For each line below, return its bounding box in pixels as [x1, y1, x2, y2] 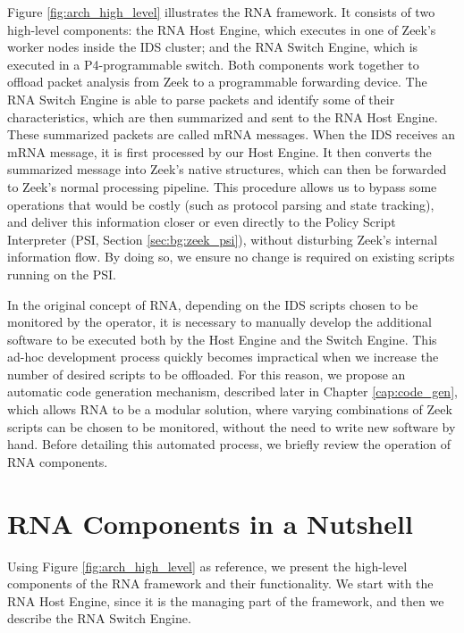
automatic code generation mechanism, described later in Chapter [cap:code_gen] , [7, 382, 458, 401]
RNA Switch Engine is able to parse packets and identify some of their [7, 89, 395, 108]
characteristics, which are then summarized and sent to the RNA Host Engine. [7, 107, 438, 126]
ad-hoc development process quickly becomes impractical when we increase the [7, 347, 439, 366]
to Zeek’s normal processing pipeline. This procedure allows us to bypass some [7, 177, 437, 196]
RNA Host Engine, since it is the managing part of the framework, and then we [7, 591, 444, 610]
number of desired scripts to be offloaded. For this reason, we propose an [7, 364, 406, 383]
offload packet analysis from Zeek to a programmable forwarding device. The [7, 72, 427, 91]
